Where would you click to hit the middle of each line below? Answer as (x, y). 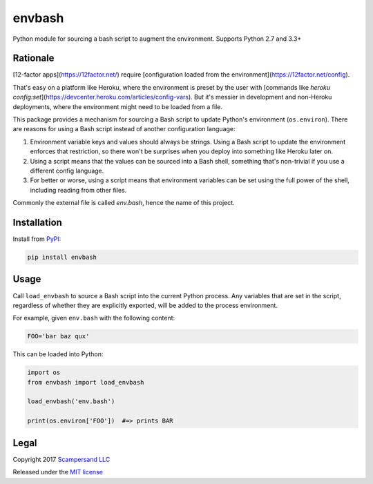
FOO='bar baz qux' (58, 336)
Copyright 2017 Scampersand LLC (61, 459)
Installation (37, 222)
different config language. (67, 171)
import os (44, 372)
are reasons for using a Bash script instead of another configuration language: (124, 129)
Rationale (34, 58)
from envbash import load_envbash (86, 382)
